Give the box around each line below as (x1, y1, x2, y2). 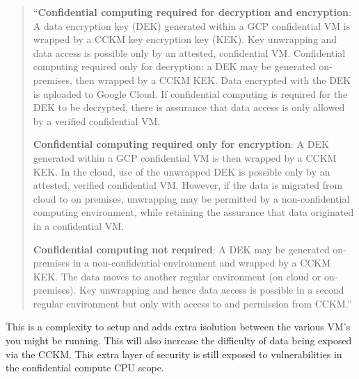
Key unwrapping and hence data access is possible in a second (79, 283, 344, 297)
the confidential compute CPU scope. (6, 360, 164, 375)
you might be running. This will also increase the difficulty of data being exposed (6, 333, 352, 348)
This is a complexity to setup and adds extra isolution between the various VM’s (6, 319, 351, 334)
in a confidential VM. (33, 218, 125, 233)
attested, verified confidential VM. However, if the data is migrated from (33, 178, 343, 192)
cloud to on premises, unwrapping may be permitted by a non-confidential (33, 191, 350, 205)
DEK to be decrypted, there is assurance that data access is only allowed (33, 100, 345, 115)
